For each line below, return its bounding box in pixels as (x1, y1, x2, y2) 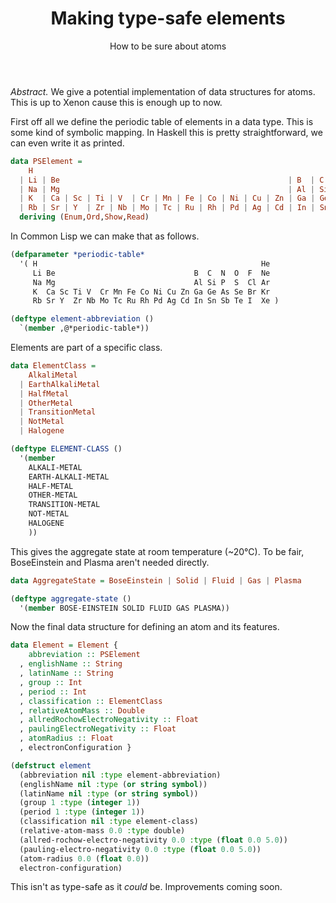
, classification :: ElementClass (19, 696, 163, 706)
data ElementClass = (10, 361, 97, 371)
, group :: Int (19, 677, 83, 687)
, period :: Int (19, 687, 87, 697)
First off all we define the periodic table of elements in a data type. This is (10, 115, 314, 127)
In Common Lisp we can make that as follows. (10, 230, 200, 242)
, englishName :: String (19, 659, 123, 669)
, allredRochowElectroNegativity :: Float (19, 715, 199, 725)
